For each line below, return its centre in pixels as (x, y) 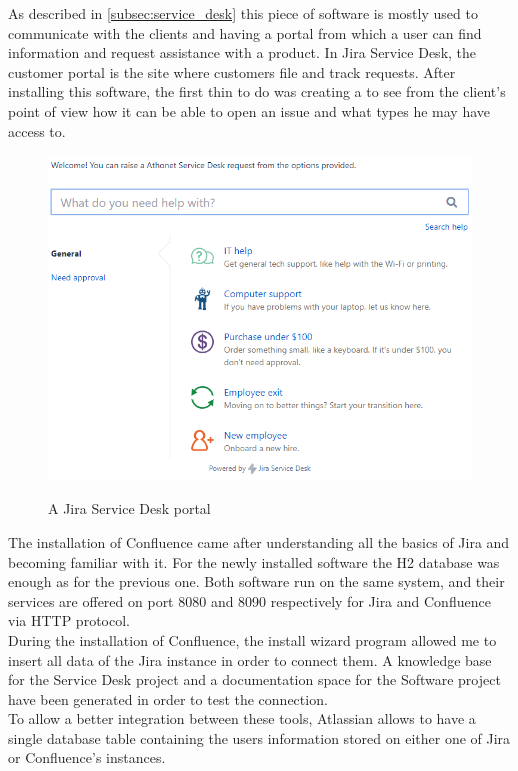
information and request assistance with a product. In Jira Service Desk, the (242, 52)
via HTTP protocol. (69, 620)
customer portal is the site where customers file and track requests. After (232, 71)
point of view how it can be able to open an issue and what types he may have (249, 110)
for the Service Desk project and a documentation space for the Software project (254, 679)
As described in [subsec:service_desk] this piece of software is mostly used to (243, 13)
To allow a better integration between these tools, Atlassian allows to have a (242, 718)
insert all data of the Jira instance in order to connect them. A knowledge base (250, 659)
